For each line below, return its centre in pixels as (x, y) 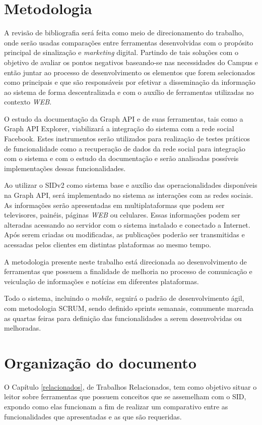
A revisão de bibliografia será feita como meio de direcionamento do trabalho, (124, 33)
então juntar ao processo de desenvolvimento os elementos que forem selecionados (130, 72)
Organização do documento (100, 362)
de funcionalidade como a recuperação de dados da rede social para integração (125, 148)
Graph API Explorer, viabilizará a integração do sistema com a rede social (119, 128)
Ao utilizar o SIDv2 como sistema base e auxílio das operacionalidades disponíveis (131, 185)
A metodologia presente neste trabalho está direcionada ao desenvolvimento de (125, 261)
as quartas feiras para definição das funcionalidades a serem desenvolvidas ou (123, 318)
